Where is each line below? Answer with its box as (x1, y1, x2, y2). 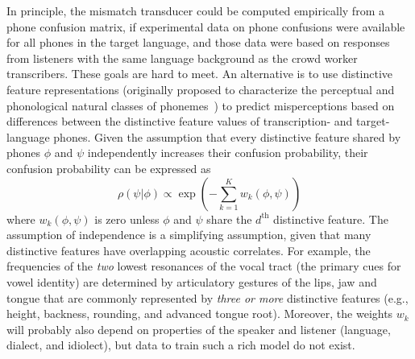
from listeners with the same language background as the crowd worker (6, 49, 358, 66)
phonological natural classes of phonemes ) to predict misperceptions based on (6, 97, 395, 113)
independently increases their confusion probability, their (87, 144, 368, 161)
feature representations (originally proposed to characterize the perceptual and (6, 80, 395, 97)
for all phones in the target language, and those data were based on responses (6, 34, 390, 51)
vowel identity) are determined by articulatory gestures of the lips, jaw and (6, 273, 377, 290)
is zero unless (94, 210, 160, 227)
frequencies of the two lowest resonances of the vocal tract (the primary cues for (6, 258, 401, 274)
